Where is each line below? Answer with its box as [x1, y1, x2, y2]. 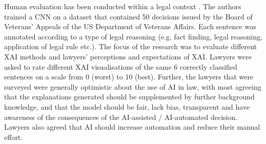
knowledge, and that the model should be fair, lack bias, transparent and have [4, 101, 250, 112]
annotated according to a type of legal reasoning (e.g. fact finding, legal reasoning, [4, 31, 262, 42]
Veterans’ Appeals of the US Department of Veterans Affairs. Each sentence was [4, 21, 256, 32]
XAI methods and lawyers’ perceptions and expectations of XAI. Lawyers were [4, 51, 252, 61]
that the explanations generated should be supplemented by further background [4, 91, 255, 102]
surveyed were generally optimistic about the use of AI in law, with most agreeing [4, 81, 261, 92]
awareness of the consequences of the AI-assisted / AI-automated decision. [4, 111, 238, 122]
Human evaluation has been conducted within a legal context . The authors [4, 1, 241, 11]
